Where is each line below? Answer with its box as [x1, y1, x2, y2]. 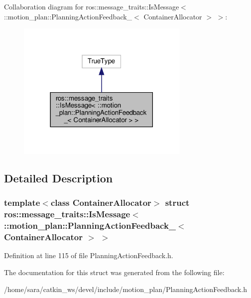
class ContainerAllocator [50, 196, 151, 209]
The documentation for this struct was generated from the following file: [4, 267, 225, 278]
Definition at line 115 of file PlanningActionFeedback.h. [4, 250, 173, 261]
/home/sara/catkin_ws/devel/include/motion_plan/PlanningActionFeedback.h [4, 284, 247, 294]
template [4, 196, 40, 209]
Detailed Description [4, 170, 113, 186]
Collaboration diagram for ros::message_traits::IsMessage [4, 1, 179, 11]
